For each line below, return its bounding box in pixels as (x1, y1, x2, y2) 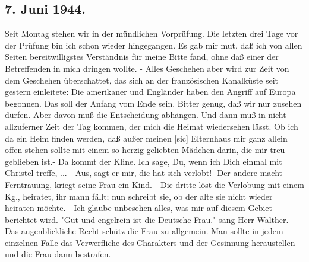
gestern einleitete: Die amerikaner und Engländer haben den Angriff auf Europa (5, 85, 296, 98)
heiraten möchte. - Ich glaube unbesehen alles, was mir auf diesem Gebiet (5, 202, 272, 214)
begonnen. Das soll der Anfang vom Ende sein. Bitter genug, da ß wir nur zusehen (5, 97, 302, 109)
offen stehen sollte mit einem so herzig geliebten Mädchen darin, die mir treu (5, 143, 285, 156)
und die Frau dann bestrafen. (5, 248, 111, 260)
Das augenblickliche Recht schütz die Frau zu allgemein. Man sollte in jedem (5, 225, 283, 237)
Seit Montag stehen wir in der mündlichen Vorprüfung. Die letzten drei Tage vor (5, 27, 298, 40)
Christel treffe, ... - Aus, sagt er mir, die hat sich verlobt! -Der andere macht (5, 167, 282, 179)
